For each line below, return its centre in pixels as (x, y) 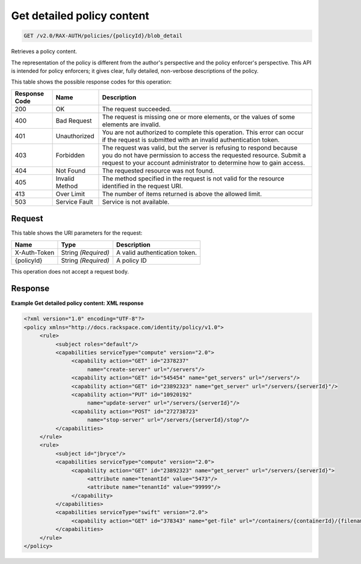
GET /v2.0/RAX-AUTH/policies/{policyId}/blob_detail (103, 36)
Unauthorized (75, 136)
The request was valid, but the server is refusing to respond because (200, 147)
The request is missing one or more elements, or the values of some (199, 117)
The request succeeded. (137, 109)
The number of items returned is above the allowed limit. (182, 194)
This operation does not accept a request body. (70, 271)
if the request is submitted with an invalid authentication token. (191, 139)
